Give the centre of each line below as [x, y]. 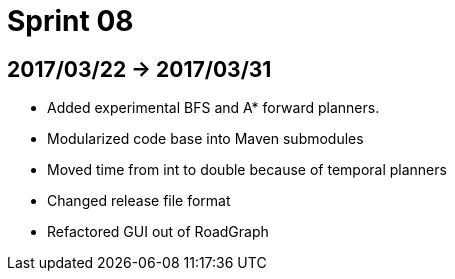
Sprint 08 [70, 21]
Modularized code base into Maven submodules [205, 139]
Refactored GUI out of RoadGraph [158, 232]
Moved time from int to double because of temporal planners [247, 170]
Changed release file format [139, 201]
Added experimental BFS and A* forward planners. [213, 108]
